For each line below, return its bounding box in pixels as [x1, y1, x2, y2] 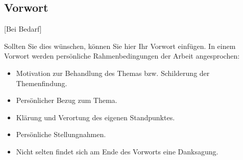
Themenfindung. [16, 77, 67, 88]
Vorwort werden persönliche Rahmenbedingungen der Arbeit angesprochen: [4, 50, 240, 61]
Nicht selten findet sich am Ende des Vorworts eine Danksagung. [16, 146, 218, 156]
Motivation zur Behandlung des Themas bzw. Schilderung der [16, 67, 210, 78]
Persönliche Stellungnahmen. [16, 129, 106, 140]
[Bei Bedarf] [4, 23, 42, 34]
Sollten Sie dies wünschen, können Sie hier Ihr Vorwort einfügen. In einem [4, 40, 236, 51]
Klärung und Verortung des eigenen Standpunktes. [16, 112, 175, 122]
